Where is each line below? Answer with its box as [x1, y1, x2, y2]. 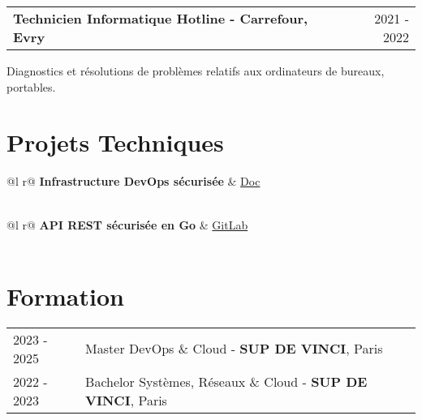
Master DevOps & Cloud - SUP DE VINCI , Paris [85, 339, 383, 358]
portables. [6, 78, 56, 95]
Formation [6, 279, 124, 312]
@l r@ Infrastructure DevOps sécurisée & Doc [6, 173, 261, 190]
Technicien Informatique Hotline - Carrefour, [13, 9, 308, 28]
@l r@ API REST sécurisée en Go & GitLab [6, 216, 248, 233]
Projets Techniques [6, 126, 224, 159]
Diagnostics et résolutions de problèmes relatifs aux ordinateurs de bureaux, [6, 62, 385, 79]
